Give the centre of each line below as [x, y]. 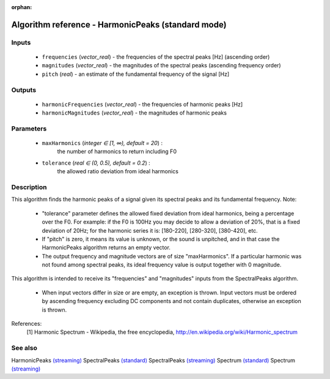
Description [29, 187]
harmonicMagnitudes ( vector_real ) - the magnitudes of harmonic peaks [134, 113]
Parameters [29, 129]
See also [24, 348]
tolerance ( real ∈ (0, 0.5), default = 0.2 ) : [96, 163]
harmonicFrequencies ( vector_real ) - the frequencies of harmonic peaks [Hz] [142, 104]
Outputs [24, 90]
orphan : [22, 7]
